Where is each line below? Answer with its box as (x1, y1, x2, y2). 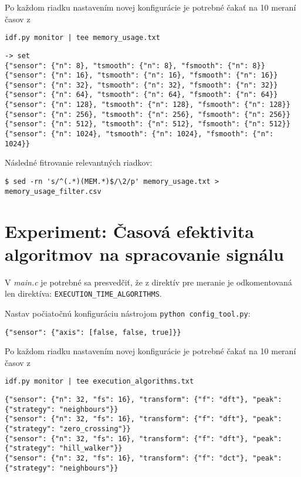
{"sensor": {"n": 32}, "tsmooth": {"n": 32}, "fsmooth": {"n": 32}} (5, 80, 278, 89)
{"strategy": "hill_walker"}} (5, 444, 123, 453)
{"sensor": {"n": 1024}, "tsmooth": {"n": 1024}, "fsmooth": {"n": (5, 130, 274, 139)
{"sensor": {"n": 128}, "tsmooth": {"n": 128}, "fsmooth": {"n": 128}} (5, 100, 290, 109)
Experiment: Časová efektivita (5, 219, 254, 243)
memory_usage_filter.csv (5, 187, 102, 196)
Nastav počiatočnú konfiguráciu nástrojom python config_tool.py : (5, 307, 251, 319)
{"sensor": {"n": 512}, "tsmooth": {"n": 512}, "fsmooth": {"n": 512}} (5, 120, 290, 129)
